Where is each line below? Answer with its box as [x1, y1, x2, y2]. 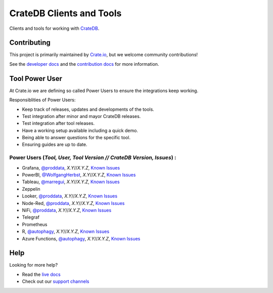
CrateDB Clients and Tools [9, 8, 122, 19]
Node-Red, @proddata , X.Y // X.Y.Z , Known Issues [22, 200, 125, 206]
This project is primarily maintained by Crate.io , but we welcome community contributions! [9, 52, 198, 58]
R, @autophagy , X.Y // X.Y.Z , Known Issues [22, 228, 110, 235]
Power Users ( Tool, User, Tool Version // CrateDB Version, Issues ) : [9, 154, 176, 161]
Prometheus [22, 221, 48, 227]
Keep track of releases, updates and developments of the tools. [22, 106, 154, 112]
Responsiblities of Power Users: [9, 97, 76, 103]
